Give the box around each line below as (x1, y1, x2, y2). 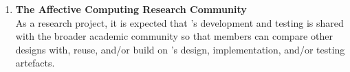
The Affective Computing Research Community (15, 2, 247, 16)
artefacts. (15, 56, 55, 70)
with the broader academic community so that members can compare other (15, 29, 333, 43)
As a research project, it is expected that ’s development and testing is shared (15, 15, 344, 29)
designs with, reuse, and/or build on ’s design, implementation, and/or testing (15, 42, 345, 56)
